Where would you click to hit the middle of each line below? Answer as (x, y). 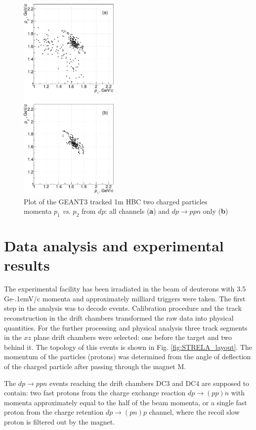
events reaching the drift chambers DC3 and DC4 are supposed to (149, 383)
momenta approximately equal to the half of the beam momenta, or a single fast (126, 402)
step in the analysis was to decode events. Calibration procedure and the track (123, 308)
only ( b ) (215, 211)
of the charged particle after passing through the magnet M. (95, 366)
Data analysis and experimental (114, 246)
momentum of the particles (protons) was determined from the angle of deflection (128, 357)
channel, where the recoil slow (194, 412)
